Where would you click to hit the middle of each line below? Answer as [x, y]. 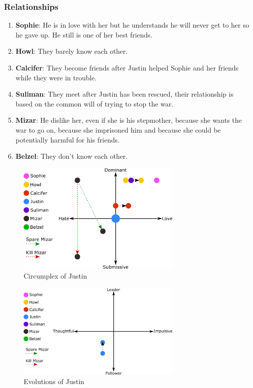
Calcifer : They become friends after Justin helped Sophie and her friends [127, 68]
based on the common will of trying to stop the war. [95, 103]
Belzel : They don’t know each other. [72, 156]
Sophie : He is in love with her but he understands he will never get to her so [132, 25]
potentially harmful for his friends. [67, 139]
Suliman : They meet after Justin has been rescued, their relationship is [125, 94]
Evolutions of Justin [54, 381]
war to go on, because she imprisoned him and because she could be [118, 129]
